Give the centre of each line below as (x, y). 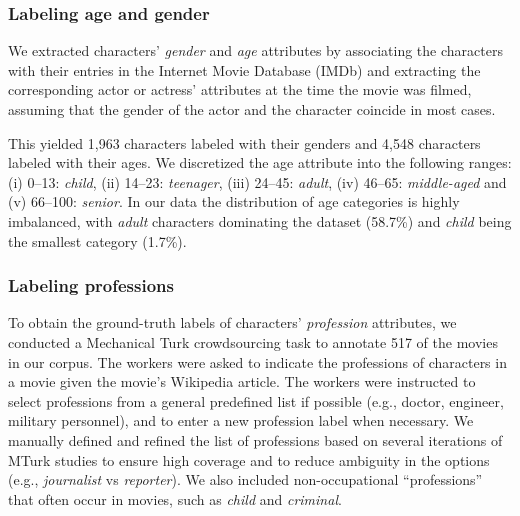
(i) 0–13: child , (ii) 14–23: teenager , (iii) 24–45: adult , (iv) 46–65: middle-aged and (257, 181)
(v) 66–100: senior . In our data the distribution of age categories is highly (234, 201)
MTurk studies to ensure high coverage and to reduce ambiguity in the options (249, 459)
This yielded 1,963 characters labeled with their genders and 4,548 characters (244, 142)
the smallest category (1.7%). (97, 240)
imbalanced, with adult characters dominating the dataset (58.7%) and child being (260, 220)
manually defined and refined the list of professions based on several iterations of (255, 439)
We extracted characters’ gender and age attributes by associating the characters (255, 50)
